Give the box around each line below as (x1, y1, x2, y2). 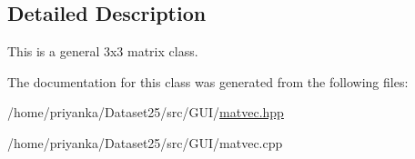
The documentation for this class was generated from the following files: (7, 72, 409, 91)
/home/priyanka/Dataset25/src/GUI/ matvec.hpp (7, 103, 284, 122)
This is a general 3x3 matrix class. (7, 42, 198, 61)
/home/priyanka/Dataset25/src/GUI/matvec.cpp (7, 133, 283, 152)
